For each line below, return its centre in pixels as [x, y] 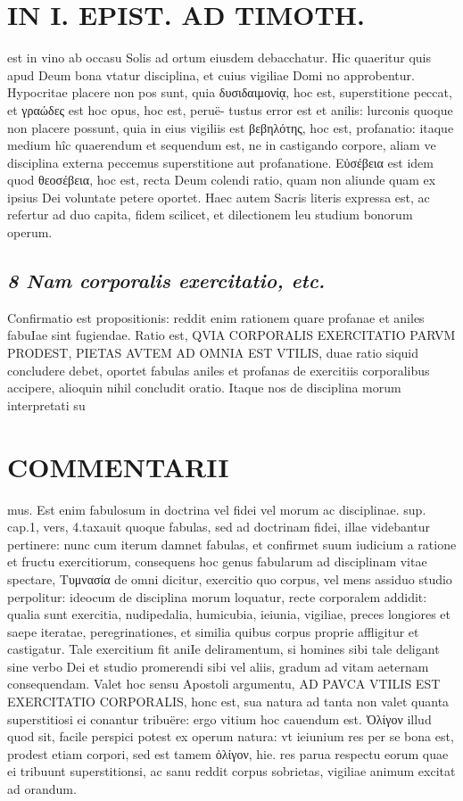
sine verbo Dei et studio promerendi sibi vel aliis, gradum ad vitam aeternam [218, 666]
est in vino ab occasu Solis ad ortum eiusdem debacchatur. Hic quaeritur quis [219, 58]
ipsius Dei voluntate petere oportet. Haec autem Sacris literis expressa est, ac [219, 197]
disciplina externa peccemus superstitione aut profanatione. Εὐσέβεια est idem [220, 162]
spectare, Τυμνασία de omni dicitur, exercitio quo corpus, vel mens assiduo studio [230, 578]
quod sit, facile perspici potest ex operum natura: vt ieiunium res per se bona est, [231, 736]
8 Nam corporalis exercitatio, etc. [166, 281]
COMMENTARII [118, 466]
